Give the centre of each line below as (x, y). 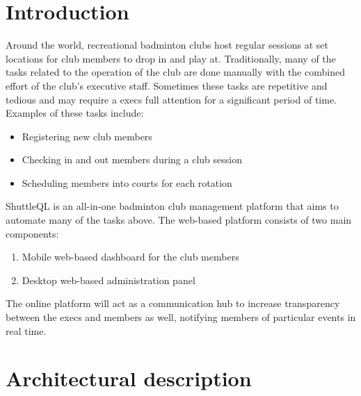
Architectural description (129, 378)
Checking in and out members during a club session (132, 159)
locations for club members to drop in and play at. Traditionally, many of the (171, 58)
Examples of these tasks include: (75, 113)
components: (32, 233)
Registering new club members (87, 136)
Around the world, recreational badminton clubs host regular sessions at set (167, 45)
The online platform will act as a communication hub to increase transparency (173, 303)
